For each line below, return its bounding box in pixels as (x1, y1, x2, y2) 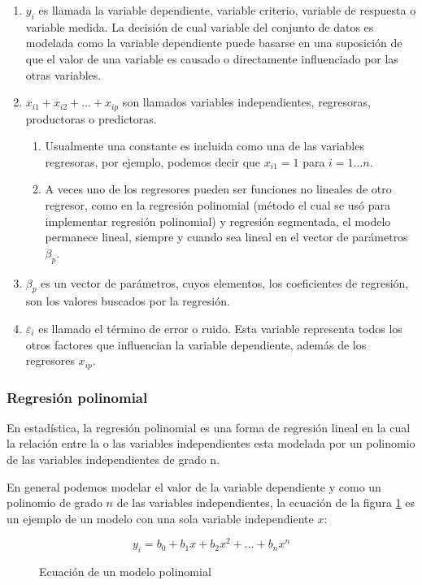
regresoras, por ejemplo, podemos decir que (45, 153, 261, 170)
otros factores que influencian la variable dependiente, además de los (25, 336, 367, 353)
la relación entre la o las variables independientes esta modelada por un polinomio (7, 435, 415, 452)
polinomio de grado (7, 494, 102, 511)
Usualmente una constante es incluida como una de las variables (45, 137, 364, 154)
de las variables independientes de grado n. (7, 451, 220, 468)
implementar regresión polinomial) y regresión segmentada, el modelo (45, 212, 391, 229)
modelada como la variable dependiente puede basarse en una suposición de (25, 34, 402, 51)
